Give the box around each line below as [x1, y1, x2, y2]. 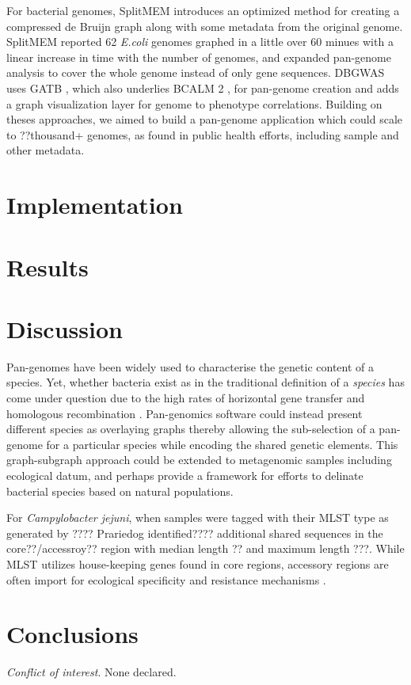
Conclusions [6, 618, 139, 650]
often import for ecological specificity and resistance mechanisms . [6, 571, 326, 588]
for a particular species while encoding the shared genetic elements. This [46, 436, 398, 452]
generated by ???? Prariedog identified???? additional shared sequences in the [6, 524, 383, 541]
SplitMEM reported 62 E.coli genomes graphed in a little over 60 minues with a [6, 33, 394, 50]
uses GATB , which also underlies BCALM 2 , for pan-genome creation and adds [6, 79, 399, 96]
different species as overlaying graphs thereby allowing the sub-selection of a [6, 421, 375, 437]
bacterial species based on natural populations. [6, 482, 234, 499]
